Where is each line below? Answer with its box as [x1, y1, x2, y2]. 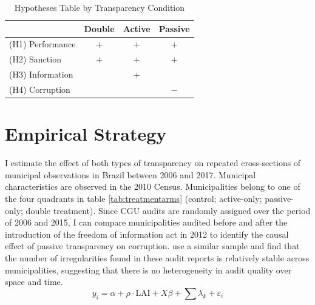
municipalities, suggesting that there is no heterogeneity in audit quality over [5, 263, 292, 276]
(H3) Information [9, 68, 73, 81]
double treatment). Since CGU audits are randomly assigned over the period [25, 204, 311, 216]
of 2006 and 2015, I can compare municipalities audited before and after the [5, 216, 288, 229]
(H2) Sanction [9, 53, 61, 65]
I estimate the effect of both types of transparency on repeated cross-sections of [5, 156, 301, 169]
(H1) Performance [9, 38, 76, 50]
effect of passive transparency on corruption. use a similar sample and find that [5, 240, 300, 252]
